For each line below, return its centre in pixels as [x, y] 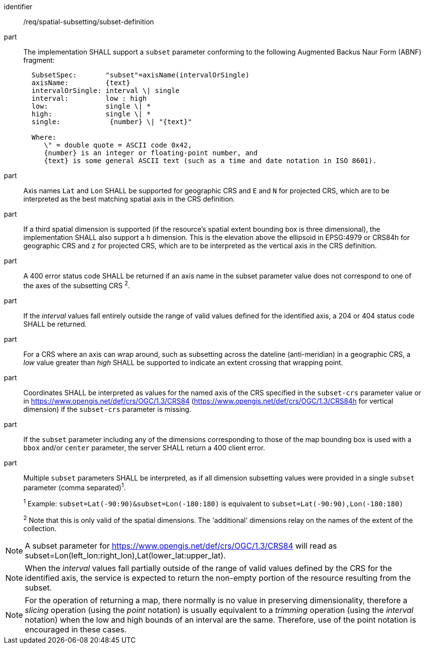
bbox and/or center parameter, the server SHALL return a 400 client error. [144, 447]
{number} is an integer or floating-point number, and [151, 153]
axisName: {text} [81, 83]
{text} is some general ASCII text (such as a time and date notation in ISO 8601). [210, 161]
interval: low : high [89, 98]
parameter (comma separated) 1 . [75, 487]
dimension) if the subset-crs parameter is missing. [107, 409]
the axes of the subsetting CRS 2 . [77, 285]
